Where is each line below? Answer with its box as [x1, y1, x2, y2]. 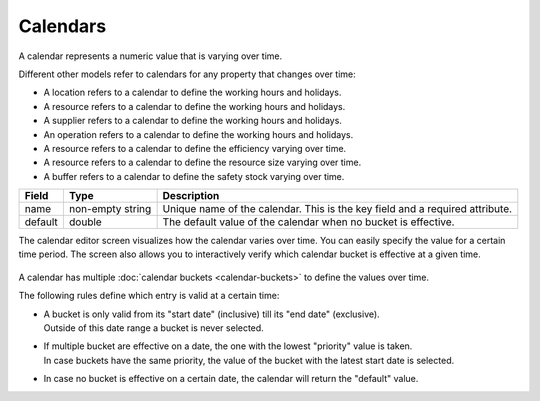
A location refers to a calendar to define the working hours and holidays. [43, 86, 342, 99]
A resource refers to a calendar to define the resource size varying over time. [43, 156, 362, 169]
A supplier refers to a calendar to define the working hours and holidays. [43, 115, 342, 127]
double [68, 215, 102, 229]
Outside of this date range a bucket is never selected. [43, 322, 264, 334]
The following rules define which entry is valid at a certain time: [18, 290, 280, 302]
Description [162, 189, 220, 203]
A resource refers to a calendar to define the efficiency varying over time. [43, 142, 347, 154]
